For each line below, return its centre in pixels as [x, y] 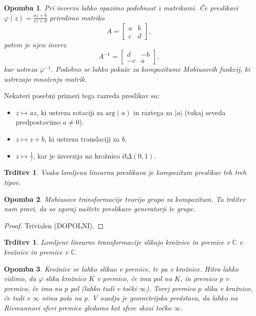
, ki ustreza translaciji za [82, 138]
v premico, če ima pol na [134, 278]
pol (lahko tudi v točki [103, 288]
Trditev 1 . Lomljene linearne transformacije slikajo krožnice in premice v [117, 242]
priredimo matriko [77, 17]
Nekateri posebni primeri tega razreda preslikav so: [82, 95]
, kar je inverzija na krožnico [77, 155]
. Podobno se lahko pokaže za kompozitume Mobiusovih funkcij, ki [151, 69]
